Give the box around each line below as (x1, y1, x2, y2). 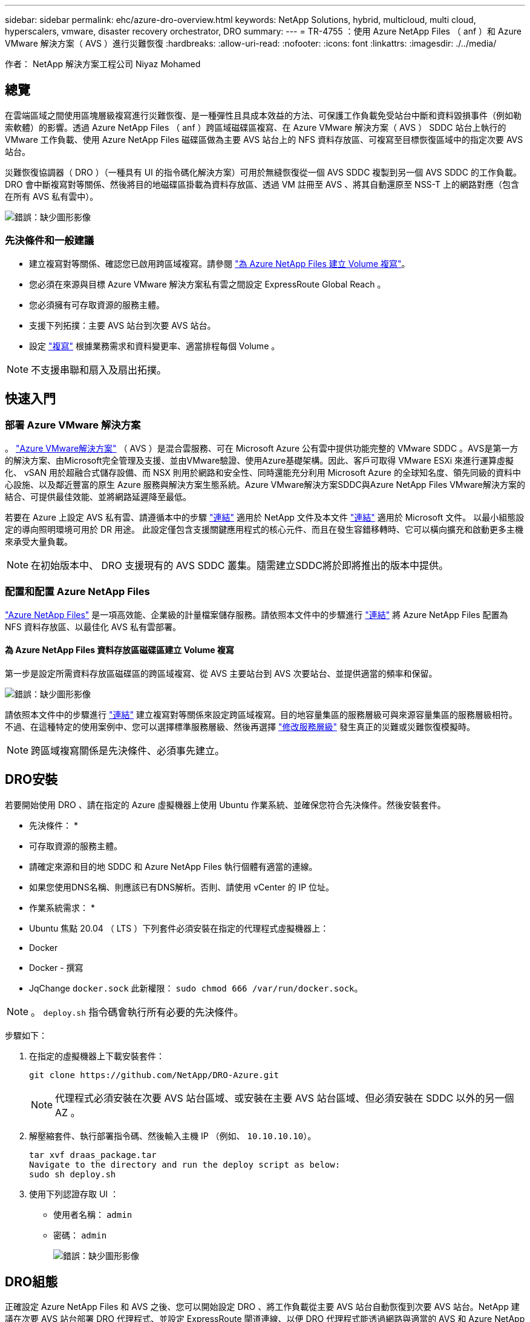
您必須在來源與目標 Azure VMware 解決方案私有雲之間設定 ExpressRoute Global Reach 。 (29, 278, 386, 289)
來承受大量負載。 (5, 536, 73, 547)
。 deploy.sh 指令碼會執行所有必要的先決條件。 (31, 1005, 244, 1018)
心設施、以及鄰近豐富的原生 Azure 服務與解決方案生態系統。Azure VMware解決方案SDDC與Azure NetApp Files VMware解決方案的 (5, 479, 525, 490)
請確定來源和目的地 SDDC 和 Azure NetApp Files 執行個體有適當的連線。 (29, 861, 318, 872)
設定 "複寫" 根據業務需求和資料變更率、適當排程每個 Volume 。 (29, 340, 280, 351)
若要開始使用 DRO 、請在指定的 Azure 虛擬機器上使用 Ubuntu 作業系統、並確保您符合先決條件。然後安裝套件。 (5, 799, 446, 810)
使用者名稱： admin (53, 1209, 132, 1220)
